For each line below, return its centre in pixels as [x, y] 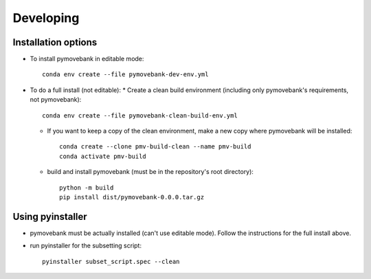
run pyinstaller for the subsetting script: [86, 246]
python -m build [87, 188]
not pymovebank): [56, 100]
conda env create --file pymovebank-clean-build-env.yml [140, 115]
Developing [46, 18]
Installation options [55, 42]
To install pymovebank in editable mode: [87, 59]
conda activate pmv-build [103, 156]
